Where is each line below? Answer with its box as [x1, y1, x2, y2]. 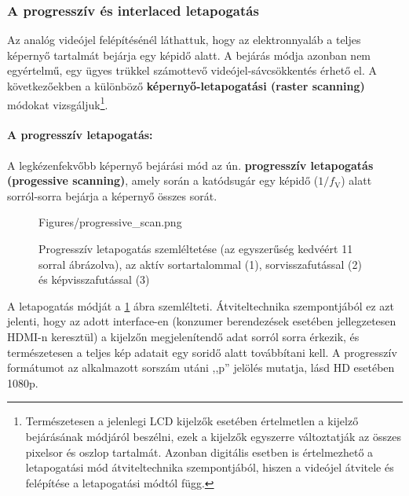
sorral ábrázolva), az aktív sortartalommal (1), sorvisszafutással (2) [38, 255, 362, 272]
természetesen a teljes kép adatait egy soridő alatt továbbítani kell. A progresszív [7, 344, 397, 360]
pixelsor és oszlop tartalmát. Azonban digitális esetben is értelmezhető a [25, 443, 374, 460]
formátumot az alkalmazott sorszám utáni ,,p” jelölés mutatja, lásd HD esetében [7, 359, 395, 376]
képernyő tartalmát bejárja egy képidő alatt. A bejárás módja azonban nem [7, 46, 371, 63]
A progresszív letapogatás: [7, 127, 153, 143]
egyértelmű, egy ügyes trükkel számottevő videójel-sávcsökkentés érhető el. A [7, 62, 377, 79]
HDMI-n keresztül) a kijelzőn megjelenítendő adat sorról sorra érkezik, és [7, 328, 360, 344]
